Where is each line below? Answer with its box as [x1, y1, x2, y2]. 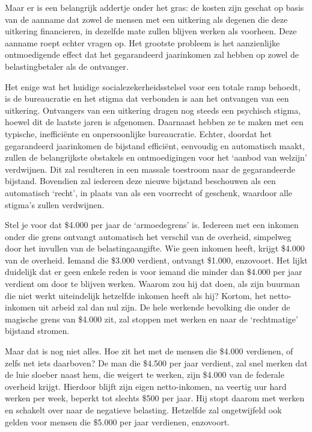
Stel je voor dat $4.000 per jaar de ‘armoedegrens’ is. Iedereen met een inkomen [5, 218, 299, 231]
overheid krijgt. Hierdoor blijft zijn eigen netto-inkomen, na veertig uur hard [5, 380, 287, 392]
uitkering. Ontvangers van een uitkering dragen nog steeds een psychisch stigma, [5, 103, 301, 116]
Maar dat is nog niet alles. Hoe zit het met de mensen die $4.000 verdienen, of [5, 345, 293, 357]
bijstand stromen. [5, 324, 70, 337]
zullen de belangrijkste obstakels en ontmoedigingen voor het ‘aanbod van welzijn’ [5, 151, 307, 164]
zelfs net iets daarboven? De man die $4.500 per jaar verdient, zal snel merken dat [5, 356, 308, 369]
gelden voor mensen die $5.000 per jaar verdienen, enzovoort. [5, 415, 230, 428]
